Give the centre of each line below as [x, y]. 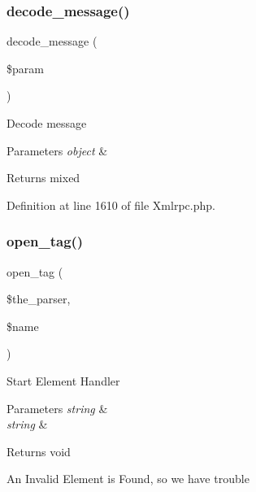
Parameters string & [57, 408]
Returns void [39, 451]
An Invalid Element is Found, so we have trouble [128, 479]
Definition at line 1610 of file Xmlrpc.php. [111, 205]
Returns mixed [43, 178]
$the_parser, [39, 299]
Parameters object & [57, 150]
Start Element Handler [63, 380]
